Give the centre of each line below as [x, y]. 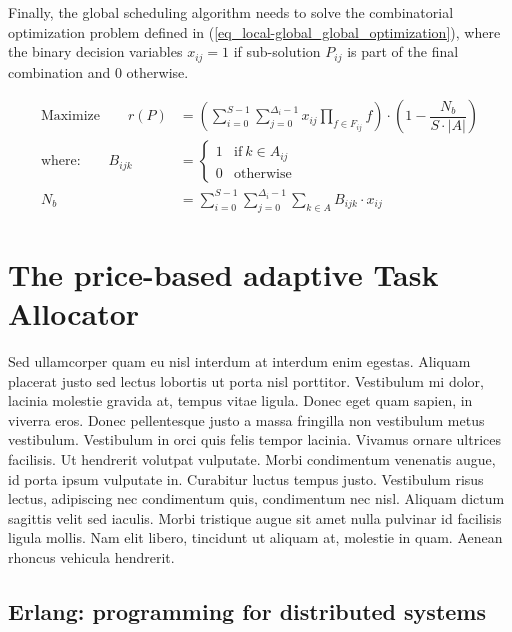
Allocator [74, 313]
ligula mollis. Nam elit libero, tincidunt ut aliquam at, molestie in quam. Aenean [255, 537]
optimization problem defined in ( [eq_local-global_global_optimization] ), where [254, 31]
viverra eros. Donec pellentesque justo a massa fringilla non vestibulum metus [246, 419]
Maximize [70, 116]
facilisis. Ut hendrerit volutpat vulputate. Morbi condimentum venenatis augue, [252, 458]
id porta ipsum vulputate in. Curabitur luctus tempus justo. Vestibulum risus [246, 478]
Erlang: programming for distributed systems [247, 610]
